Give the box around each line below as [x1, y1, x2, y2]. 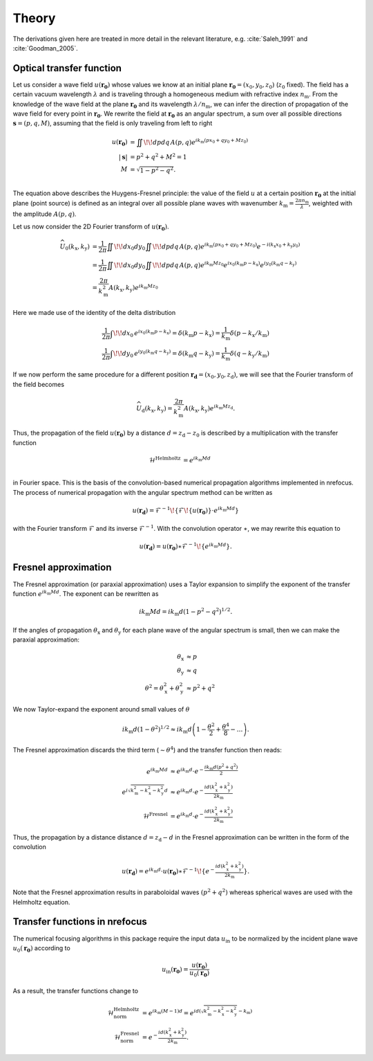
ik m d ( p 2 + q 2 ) [204, 762, 238, 771]
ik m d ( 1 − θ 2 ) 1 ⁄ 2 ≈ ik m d [122, 724, 193, 735]
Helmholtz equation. [12, 898, 70, 906]
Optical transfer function [12, 62, 122, 74]
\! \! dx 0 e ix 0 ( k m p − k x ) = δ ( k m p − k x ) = [113, 328, 221, 339]
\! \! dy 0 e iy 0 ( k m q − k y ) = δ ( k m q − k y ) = [113, 348, 221, 359]
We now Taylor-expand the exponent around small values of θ [12, 705, 190, 714]
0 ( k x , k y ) [65, 242, 90, 252]
